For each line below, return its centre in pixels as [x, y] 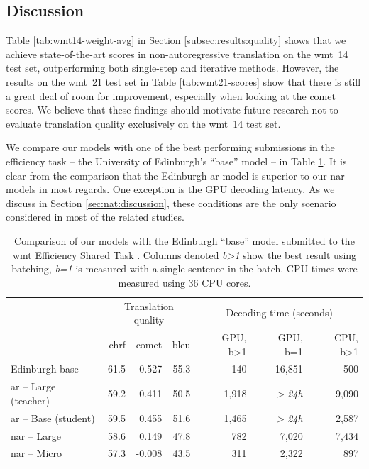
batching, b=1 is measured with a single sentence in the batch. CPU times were [184, 269]
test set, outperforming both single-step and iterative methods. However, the [172, 68]
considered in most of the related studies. [95, 217]
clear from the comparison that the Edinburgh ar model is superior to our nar [175, 175]
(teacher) [30, 400]
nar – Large [36, 435]
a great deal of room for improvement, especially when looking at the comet [171, 95]
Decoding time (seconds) [279, 313]
